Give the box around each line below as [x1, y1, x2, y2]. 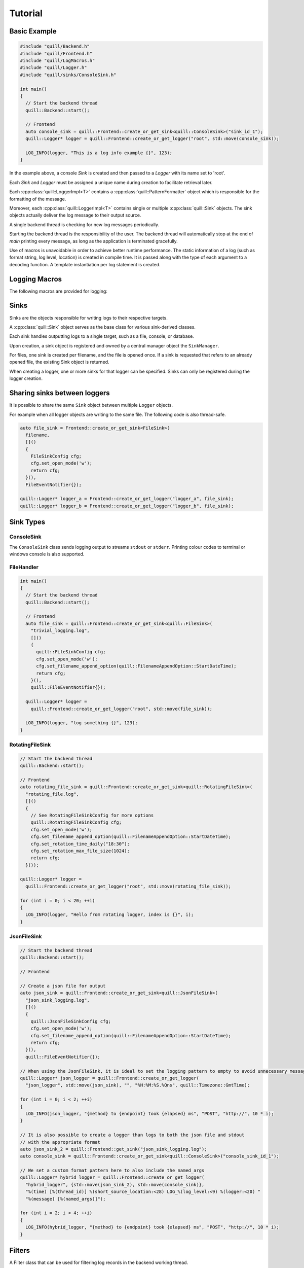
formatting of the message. [9, 196, 66, 202]
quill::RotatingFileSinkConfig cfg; [30, 820, 122, 825]
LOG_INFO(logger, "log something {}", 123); [25, 720, 138, 726]
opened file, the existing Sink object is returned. [9, 359, 109, 365]
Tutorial [9, 8, 43, 19]
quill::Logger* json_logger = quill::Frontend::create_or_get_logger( [20, 1075, 200, 1081]
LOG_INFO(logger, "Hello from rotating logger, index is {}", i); [25, 912, 194, 918]
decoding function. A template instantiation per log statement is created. [9, 261, 161, 267]
